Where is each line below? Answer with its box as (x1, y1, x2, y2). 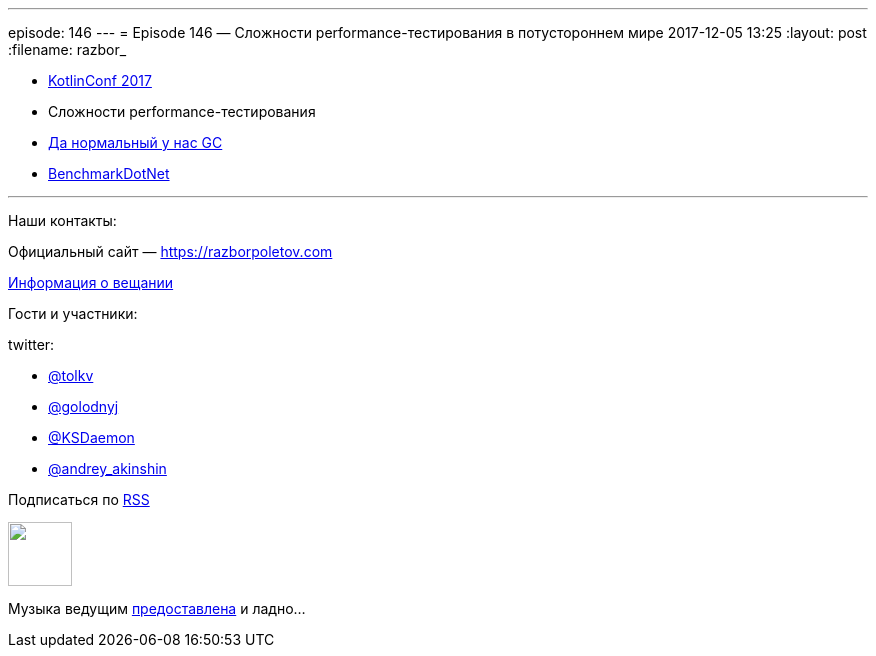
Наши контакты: (8, 212, 117, 229)
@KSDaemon (48, 429, 135, 446)
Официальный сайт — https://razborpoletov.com (8, 243, 333, 260)
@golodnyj (48, 398, 119, 415)
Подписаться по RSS (8, 491, 150, 508)
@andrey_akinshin (48, 460, 167, 477)
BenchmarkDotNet (48, 165, 170, 182)
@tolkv (48, 367, 94, 384)
